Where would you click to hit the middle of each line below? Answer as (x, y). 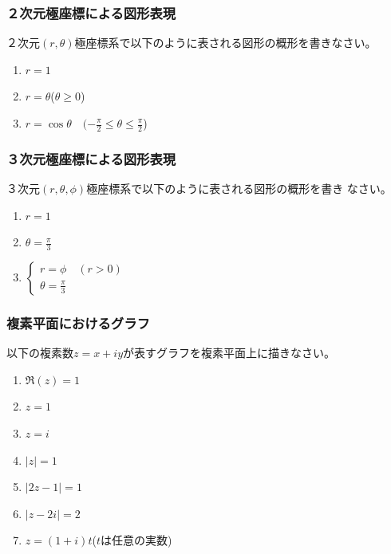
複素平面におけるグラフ (78, 322)
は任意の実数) (136, 540)
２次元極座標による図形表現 (91, 12)
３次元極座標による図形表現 (91, 158)
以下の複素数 (40, 353)
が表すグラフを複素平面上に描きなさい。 (229, 353)
